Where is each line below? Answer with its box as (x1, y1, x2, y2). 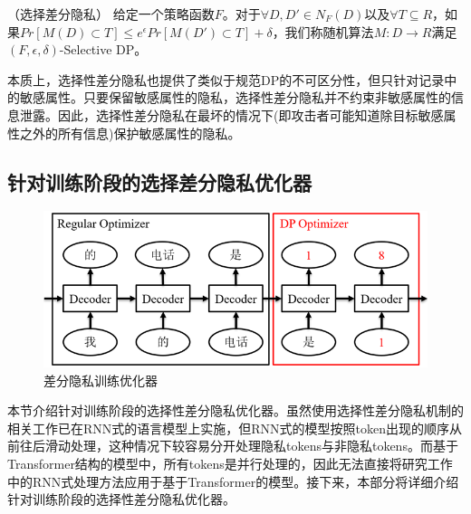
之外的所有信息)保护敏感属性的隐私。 (19, 123, 241, 142)
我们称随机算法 (284, 22, 374, 41)
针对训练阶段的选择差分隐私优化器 (7, 167, 312, 195)
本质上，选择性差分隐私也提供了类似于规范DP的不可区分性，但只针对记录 (7, 70, 445, 89)
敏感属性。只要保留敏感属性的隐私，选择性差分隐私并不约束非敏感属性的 (19, 88, 451, 107)
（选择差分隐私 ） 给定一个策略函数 (7, 5, 215, 23)
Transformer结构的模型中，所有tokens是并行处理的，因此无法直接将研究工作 (7, 453, 453, 472)
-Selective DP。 (59, 40, 148, 59)
